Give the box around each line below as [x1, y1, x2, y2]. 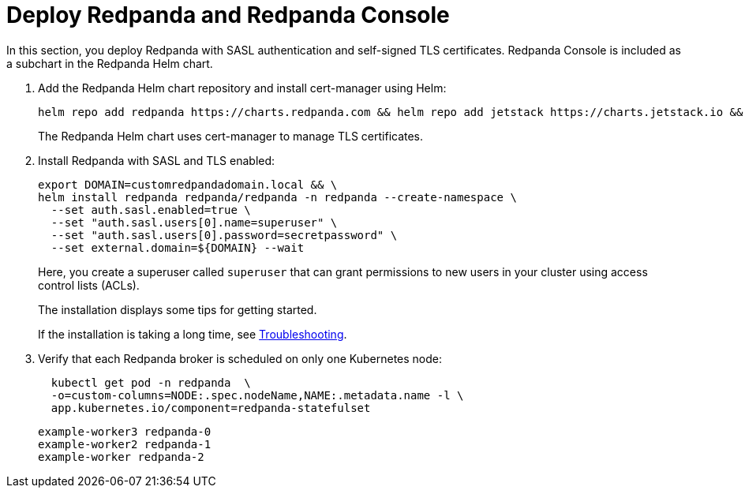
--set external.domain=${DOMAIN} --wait [51, 241, 305, 254]
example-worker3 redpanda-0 [38, 425, 212, 438]
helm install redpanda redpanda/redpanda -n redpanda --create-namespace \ [38, 190, 517, 204]
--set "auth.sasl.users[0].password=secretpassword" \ [51, 228, 398, 241]
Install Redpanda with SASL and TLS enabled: [38, 153, 275, 167]
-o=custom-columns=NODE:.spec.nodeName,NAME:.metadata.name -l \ [51, 388, 464, 402]
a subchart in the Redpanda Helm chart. [6, 56, 213, 70]
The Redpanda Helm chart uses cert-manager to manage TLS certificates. [38, 129, 424, 143]
